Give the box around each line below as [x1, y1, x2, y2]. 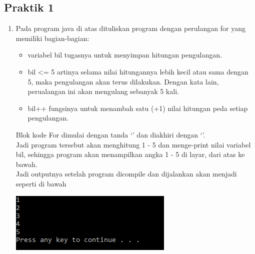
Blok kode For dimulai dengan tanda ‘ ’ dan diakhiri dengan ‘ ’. [15, 129, 205, 139]
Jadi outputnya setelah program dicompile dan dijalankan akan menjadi [15, 168, 237, 179]
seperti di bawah [15, 178, 66, 188]
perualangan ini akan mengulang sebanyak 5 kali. [27, 86, 179, 96]
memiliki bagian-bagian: [15, 32, 89, 43]
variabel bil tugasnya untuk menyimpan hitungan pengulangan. [27, 49, 222, 60]
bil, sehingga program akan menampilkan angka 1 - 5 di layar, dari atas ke [15, 149, 245, 159]
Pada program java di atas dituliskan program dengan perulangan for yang [15, 23, 245, 33]
